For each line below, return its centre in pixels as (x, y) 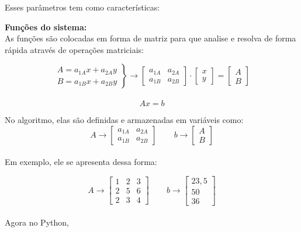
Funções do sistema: (46, 27)
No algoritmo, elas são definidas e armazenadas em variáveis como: (124, 119)
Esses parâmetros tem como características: (82, 7)
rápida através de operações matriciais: (74, 49)
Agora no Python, (37, 222)
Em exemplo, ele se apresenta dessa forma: (81, 162)
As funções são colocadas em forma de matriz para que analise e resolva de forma (150, 38)
